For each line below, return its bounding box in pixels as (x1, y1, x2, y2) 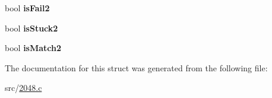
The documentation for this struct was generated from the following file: (5, 61, 268, 74)
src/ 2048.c (5, 81, 42, 94)
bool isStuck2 (5, 21, 58, 34)
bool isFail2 (5, 2, 50, 14)
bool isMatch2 (5, 42, 62, 54)
